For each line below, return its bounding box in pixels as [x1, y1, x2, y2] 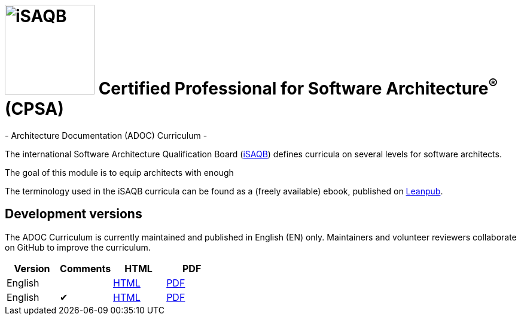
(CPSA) [5, 99, 64, 119]
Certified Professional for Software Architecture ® [98, 74, 498, 99]
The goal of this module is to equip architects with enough [5, 167, 234, 178]
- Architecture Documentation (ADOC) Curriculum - [5, 130, 208, 141]
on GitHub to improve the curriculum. [5, 242, 151, 252]
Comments [60, 262, 111, 275]
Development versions [5, 206, 142, 222]
